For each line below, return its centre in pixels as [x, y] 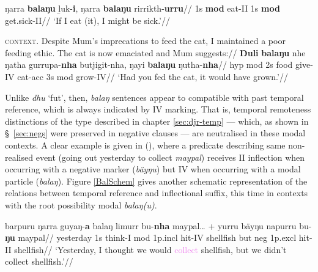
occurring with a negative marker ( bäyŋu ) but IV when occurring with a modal [153, 169]
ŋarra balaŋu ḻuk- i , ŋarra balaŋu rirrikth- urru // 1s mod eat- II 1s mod [142, 8]
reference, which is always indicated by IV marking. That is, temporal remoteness [158, 109]
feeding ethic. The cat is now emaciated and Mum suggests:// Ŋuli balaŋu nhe [155, 52]
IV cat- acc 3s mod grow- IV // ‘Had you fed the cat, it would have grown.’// [146, 76]
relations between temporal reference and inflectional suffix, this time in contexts [157, 193]
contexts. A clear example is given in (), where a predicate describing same [145, 145]
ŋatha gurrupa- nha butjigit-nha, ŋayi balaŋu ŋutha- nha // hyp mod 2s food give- [159, 64]
